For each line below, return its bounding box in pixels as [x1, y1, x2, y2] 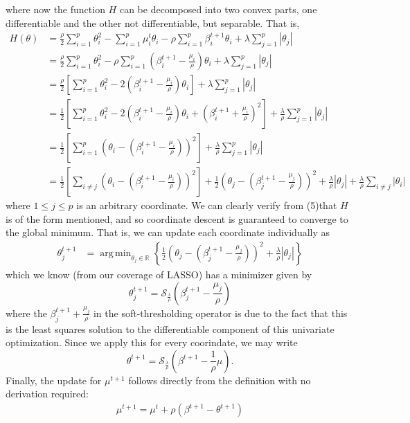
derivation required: [6, 386, 89, 401]
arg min [100, 248, 132, 258]
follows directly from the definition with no [128, 372, 311, 387]
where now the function [6, 2, 105, 16]
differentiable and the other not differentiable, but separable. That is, [6, 15, 300, 30]
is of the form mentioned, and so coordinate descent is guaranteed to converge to [6, 211, 348, 226]
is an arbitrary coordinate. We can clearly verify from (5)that [76, 198, 337, 213]
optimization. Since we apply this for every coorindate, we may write [6, 335, 298, 350]
